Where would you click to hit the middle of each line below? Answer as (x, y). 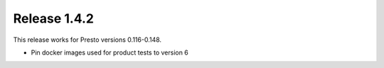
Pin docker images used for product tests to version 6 (110, 52)
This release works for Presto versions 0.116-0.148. (87, 40)
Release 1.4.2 (53, 18)
